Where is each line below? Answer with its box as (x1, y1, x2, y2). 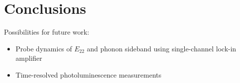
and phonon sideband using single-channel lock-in (87, 43, 237, 53)
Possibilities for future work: (4, 27, 89, 37)
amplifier (15, 53, 42, 63)
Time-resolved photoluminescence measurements (15, 69, 162, 80)
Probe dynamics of (15, 43, 72, 53)
